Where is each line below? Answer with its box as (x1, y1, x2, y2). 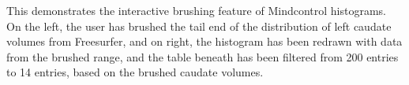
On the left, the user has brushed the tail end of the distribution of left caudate (6, 17, 392, 34)
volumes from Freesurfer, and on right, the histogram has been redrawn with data (6, 33, 403, 50)
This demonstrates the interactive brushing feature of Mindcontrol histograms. (6, 2, 386, 18)
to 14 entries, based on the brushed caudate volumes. (6, 64, 264, 80)
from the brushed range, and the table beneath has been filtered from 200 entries (6, 48, 399, 65)
